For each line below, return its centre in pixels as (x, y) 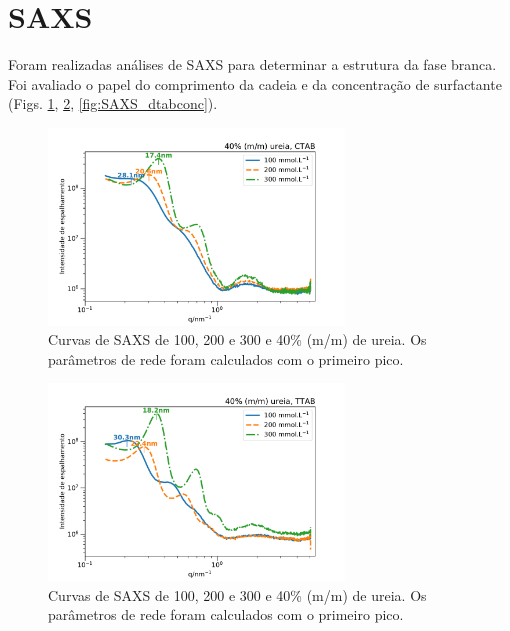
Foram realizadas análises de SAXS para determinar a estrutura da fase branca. (252, 64)
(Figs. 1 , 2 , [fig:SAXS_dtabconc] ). (113, 103)
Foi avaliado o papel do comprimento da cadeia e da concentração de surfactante (255, 83)
